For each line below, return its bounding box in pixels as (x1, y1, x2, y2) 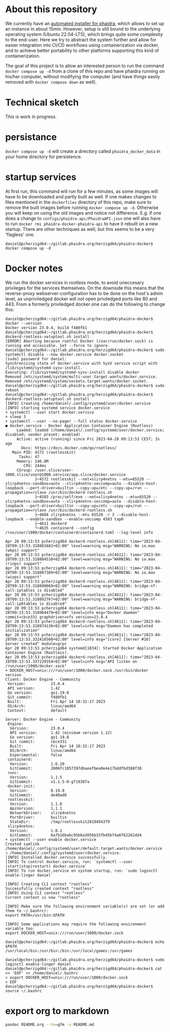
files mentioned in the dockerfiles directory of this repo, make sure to (5, 199, 152, 205)
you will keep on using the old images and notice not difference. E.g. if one (5, 210, 161, 216)
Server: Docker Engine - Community (5, 717, 81, 722)
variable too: (5, 926, 36, 931)
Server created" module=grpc (5, 641, 67, 646)
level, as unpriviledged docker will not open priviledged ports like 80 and (5, 296, 157, 302)
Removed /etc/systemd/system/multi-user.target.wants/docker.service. (5, 374, 158, 379)
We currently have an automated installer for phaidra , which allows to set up (5, 20, 164, 26)
